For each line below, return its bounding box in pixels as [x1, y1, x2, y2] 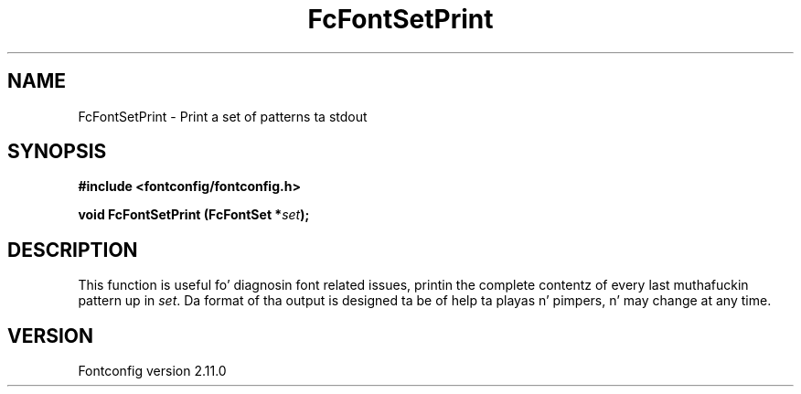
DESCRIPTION [7, 238, 138, 261]
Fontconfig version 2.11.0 [78, 363, 227, 379]
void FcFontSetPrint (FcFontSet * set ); [78, 207, 310, 223]
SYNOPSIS [7, 140, 107, 164]
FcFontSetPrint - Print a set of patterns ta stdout [78, 108, 368, 124]
